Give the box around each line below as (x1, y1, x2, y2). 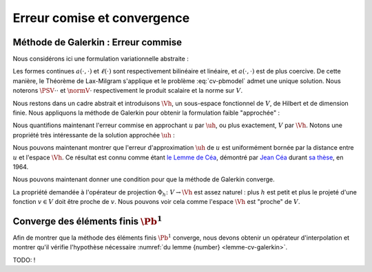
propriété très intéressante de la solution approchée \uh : (12, 131, 175, 139)
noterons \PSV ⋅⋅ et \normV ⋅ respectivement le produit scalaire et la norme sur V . (12, 87, 243, 95)
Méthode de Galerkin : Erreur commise (12, 36, 183, 48)
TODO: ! (12, 256, 36, 264)
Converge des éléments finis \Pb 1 (12, 214, 163, 227)
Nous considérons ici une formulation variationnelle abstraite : (12, 55, 189, 63)
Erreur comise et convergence (12, 10, 190, 25)
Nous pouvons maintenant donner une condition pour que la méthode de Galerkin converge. (12, 175, 275, 183)
